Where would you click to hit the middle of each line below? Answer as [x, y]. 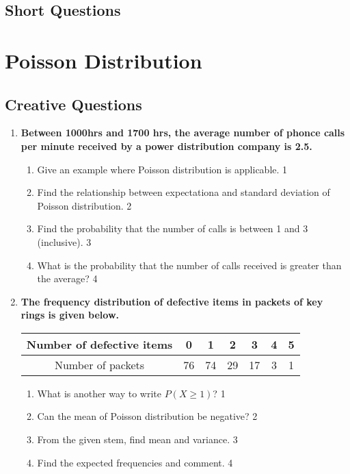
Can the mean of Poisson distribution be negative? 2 [147, 416]
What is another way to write [99, 393]
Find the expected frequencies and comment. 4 [135, 462]
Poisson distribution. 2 [84, 205]
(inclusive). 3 [64, 241]
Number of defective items [99, 344]
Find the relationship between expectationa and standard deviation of [184, 192]
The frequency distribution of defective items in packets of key [172, 301]
